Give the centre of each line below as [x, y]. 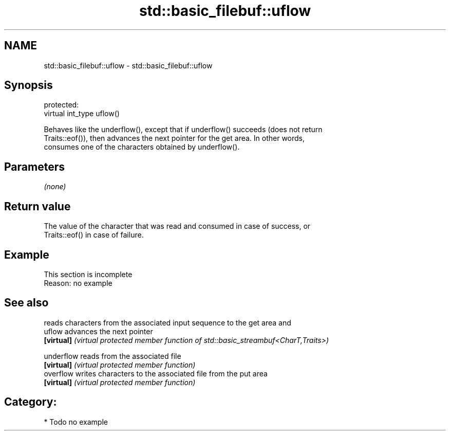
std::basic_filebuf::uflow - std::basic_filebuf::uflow [128, 65]
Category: [31, 402]
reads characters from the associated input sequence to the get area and [167, 322]
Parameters [34, 167]
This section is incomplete [88, 274]
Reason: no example [78, 283]
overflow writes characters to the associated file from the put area [156, 373]
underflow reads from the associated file [113, 356]
